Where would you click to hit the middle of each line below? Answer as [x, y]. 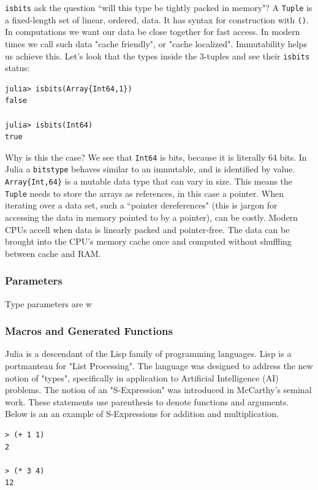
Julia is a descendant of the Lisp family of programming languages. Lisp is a [148, 354]
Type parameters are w [49, 303]
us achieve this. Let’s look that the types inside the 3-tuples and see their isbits [157, 56]
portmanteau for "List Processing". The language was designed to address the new [159, 365]
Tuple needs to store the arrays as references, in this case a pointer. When [144, 193]
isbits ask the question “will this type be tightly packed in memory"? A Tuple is [159, 7]
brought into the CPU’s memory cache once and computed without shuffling [148, 241]
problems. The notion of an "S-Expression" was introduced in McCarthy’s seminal [158, 390]
